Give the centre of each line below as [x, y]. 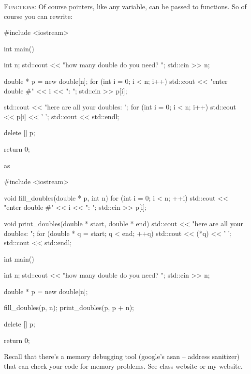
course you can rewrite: [38, 16]
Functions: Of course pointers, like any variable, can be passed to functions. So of [125, 6]
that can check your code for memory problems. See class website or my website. [123, 366]
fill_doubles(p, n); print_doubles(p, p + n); [69, 307]
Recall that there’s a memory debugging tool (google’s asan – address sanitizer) [122, 356]
